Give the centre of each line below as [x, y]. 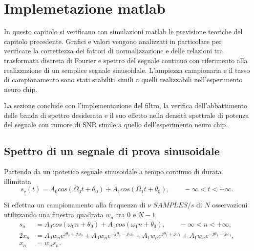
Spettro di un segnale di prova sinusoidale [112, 151]
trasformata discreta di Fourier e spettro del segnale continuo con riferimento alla [126, 60]
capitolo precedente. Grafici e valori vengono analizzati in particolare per [113, 41]
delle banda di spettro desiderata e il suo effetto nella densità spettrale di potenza [127, 115]
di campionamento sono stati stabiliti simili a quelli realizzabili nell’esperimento [123, 80]
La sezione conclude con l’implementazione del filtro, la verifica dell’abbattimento [126, 105]
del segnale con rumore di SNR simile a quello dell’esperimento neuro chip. [116, 125]
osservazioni [230, 205]
